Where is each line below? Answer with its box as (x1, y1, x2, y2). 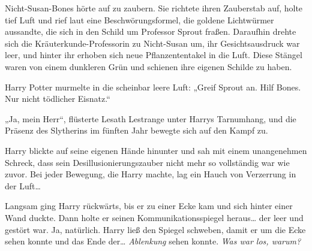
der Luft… (5, 179, 41, 192)
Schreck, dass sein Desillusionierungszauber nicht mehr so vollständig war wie (5, 156, 290, 168)
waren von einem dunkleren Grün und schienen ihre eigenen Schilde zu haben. (5, 60, 292, 72)
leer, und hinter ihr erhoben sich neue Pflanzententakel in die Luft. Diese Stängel (5, 49, 302, 61)
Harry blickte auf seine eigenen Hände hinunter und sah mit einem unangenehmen (5, 144, 307, 156)
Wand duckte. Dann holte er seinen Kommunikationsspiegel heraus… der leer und (5, 211, 304, 223)
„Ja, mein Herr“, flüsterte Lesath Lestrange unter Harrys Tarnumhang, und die (5, 112, 296, 125)
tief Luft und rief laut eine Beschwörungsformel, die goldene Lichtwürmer (5, 13, 274, 26)
